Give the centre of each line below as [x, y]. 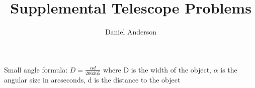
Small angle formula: [36, 69]
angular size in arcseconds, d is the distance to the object [92, 80]
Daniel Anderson [131, 32]
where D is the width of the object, [157, 69]
